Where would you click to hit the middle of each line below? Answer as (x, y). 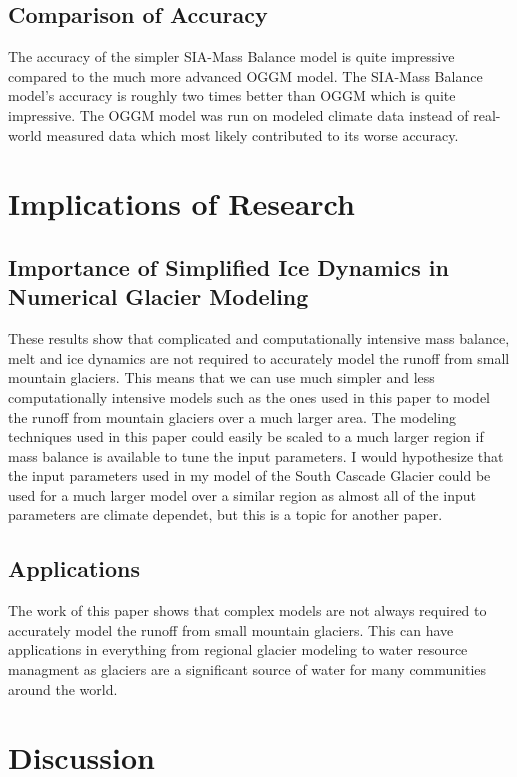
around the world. (63, 688)
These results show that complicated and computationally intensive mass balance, (259, 338)
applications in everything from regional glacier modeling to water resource (238, 649)
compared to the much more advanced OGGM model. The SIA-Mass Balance (245, 75)
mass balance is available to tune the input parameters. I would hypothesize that (256, 455)
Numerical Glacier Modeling (158, 296)
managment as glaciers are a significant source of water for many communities (247, 669)
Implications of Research (181, 203)
